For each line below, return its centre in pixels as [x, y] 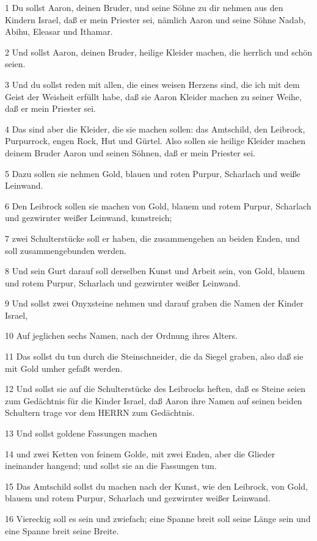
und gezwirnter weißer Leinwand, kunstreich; [89, 218]
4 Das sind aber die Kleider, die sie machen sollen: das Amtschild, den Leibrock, [155, 129]
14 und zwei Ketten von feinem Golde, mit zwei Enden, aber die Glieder [140, 453]
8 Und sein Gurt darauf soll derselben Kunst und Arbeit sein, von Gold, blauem [155, 271]
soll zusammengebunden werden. [66, 250]
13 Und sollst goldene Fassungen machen [81, 433]
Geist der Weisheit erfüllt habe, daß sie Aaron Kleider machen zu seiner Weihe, [153, 96]
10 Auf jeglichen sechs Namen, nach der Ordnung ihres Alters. [121, 336]
